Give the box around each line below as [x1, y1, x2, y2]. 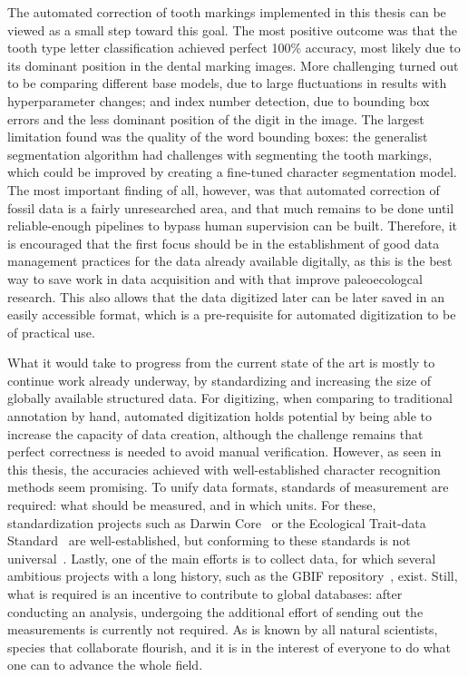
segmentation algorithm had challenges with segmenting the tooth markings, [7, 144, 433, 163]
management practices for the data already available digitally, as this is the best [7, 251, 453, 270]
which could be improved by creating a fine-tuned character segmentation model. [7, 162, 457, 182]
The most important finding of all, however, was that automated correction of [7, 180, 440, 199]
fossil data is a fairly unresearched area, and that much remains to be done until [7, 198, 454, 217]
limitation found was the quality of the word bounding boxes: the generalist [7, 127, 428, 146]
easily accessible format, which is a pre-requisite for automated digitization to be [7, 305, 456, 324]
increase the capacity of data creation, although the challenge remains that [7, 424, 424, 443]
